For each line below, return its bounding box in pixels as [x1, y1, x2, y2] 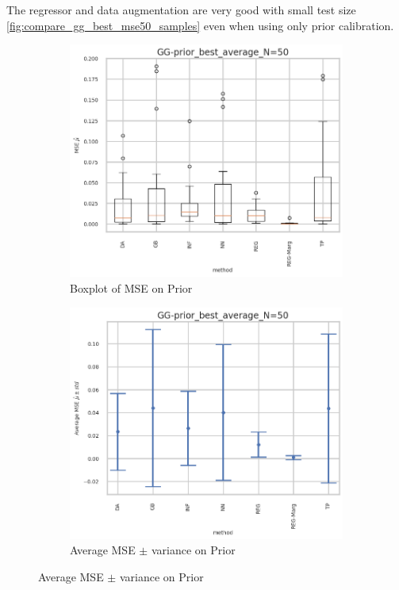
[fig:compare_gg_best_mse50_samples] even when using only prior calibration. [6, 17, 394, 33]
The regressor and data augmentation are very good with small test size [6, 2, 356, 17]
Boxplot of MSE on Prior [70, 280, 193, 297]
